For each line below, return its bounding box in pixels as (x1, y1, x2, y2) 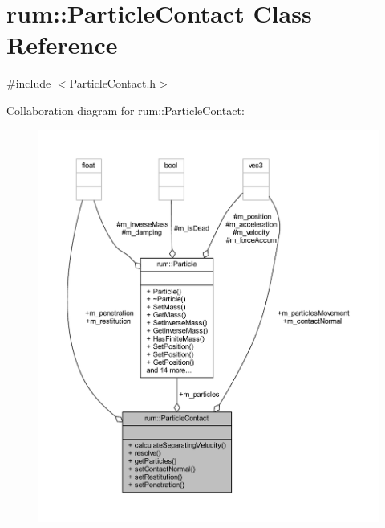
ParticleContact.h (69, 75, 156, 92)
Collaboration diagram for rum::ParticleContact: (6, 101, 245, 118)
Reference (6, 28, 118, 61)
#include (6, 75, 51, 92)
